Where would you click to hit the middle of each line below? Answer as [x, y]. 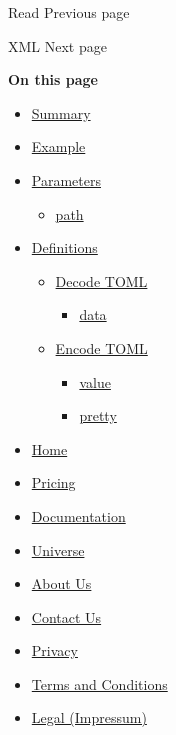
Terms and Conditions [99, 683]
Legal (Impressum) [89, 717]
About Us [61, 583]
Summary [61, 112]
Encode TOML [101, 347]
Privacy [54, 650]
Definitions [64, 247]
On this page [53, 79]
